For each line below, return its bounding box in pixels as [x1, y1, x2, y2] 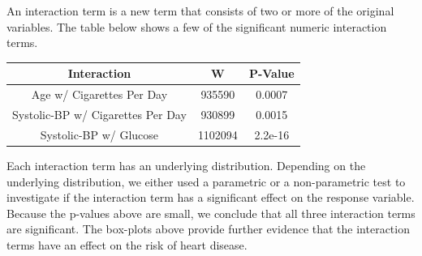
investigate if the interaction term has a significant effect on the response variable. [6, 189, 415, 206]
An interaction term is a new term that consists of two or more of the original [6, 2, 394, 19]
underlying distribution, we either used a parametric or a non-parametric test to [6, 173, 406, 190]
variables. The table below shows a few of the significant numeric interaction [6, 18, 387, 35]
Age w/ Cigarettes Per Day [31, 86, 168, 103]
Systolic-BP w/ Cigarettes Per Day [12, 105, 187, 122]
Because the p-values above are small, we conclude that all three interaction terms [6, 204, 416, 221]
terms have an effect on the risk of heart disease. [6, 236, 248, 253]
